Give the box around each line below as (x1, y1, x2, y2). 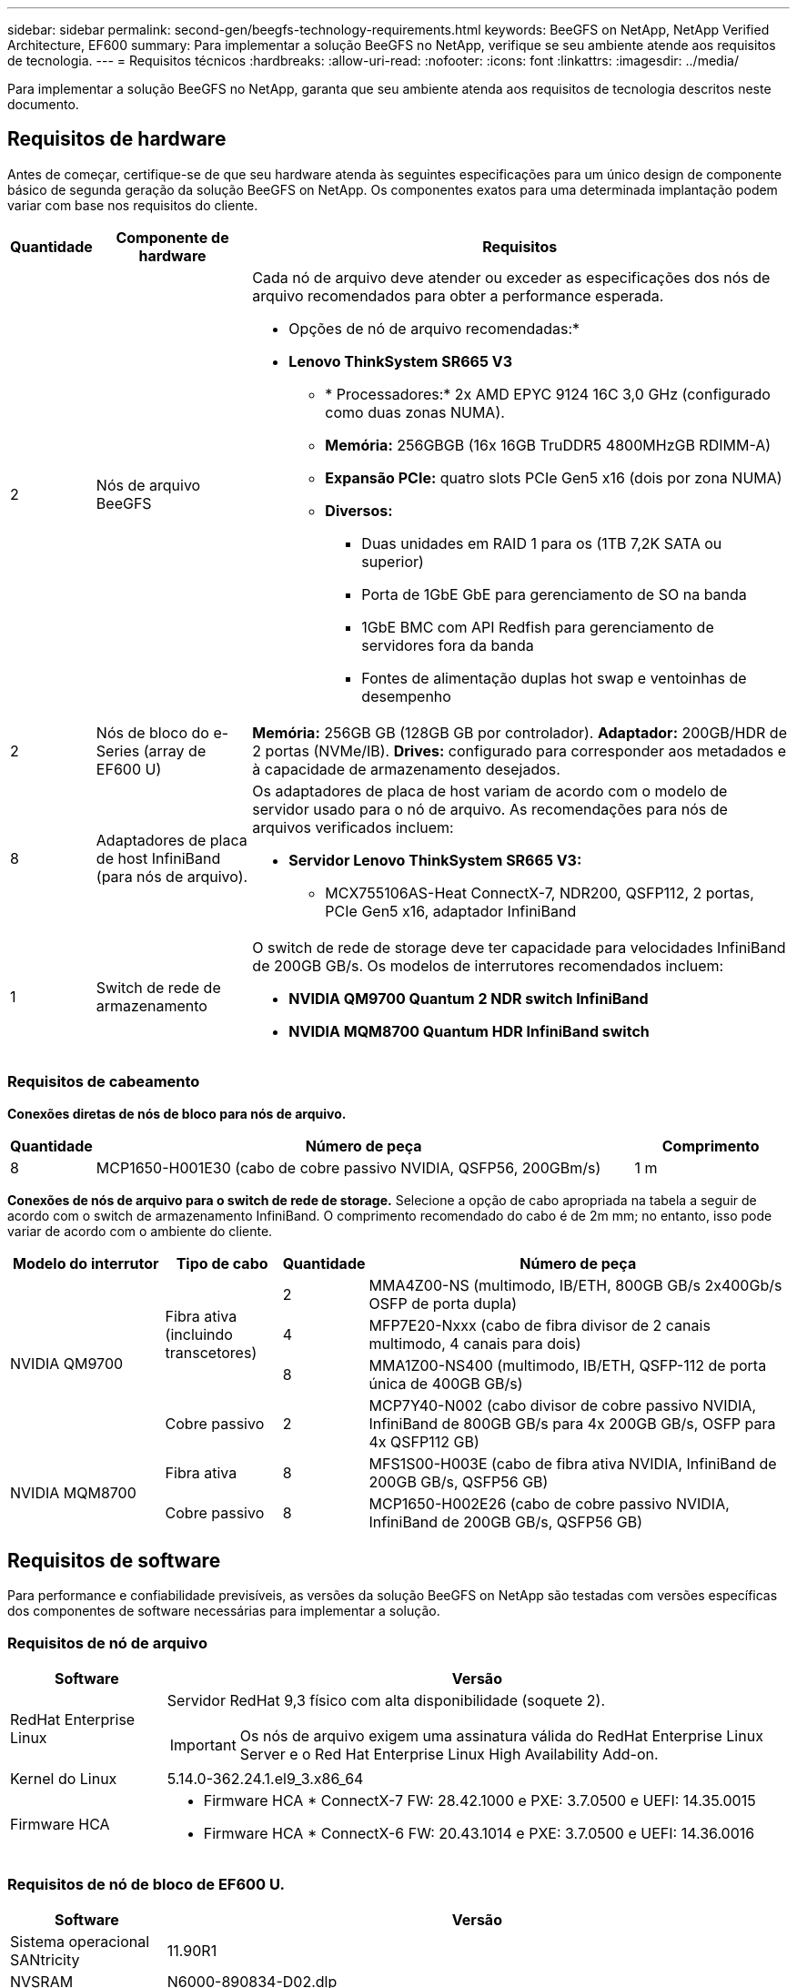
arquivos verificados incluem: (252, 817, 454, 837)
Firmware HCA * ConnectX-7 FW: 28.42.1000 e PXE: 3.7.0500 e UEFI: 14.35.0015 (203, 1791, 756, 1810)
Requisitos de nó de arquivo (7, 1633, 207, 1652)
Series (96, 741, 140, 760)
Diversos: (325, 501, 393, 520)
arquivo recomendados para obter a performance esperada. (252, 286, 664, 305)
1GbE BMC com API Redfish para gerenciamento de (361, 617, 714, 636)
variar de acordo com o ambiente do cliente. (7, 1222, 273, 1239)
